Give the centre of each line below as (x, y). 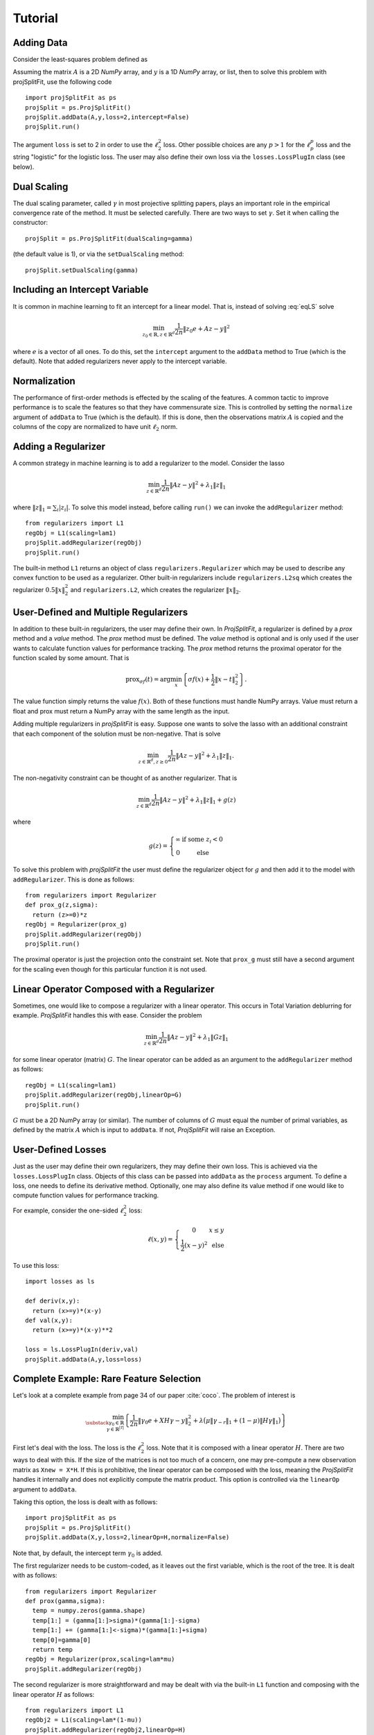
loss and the (333, 144)
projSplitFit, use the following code (62, 82)
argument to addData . (45, 1489)
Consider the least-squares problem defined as (80, 60)
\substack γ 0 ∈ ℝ (105, 1423)
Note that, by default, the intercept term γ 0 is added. (88, 1554)
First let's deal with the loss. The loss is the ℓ (77, 1448)
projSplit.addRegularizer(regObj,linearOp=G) (104, 1095)
